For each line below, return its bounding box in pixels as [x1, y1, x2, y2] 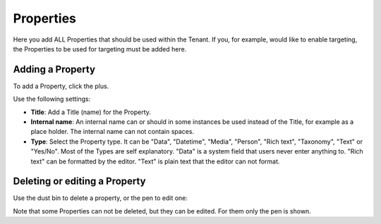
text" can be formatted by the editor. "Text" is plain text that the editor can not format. [30, 157, 280, 166]
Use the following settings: [13, 95, 91, 104]
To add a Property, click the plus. [13, 82, 109, 90]
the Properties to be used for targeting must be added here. [13, 44, 187, 53]
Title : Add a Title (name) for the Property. [30, 108, 152, 116]
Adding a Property [13, 63, 95, 75]
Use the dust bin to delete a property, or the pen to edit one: [13, 194, 188, 202]
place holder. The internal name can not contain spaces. [30, 127, 194, 136]
